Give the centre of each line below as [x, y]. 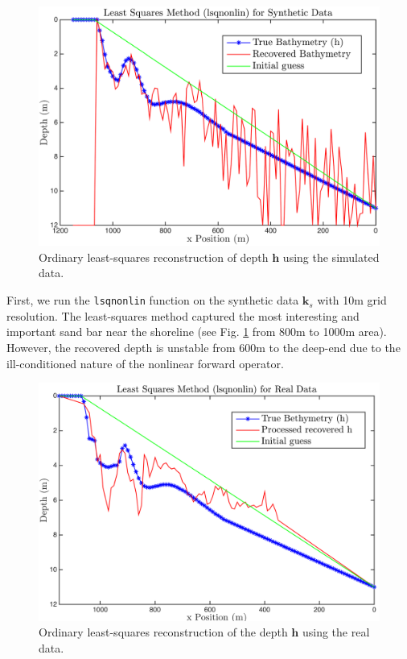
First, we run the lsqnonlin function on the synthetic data [153, 300]
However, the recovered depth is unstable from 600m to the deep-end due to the [203, 347]
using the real [336, 632]
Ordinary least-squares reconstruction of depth [154, 257]
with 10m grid [352, 300]
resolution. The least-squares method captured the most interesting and [183, 315]
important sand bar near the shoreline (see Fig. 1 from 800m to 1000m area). [197, 332]
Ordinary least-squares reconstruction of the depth [163, 632]
